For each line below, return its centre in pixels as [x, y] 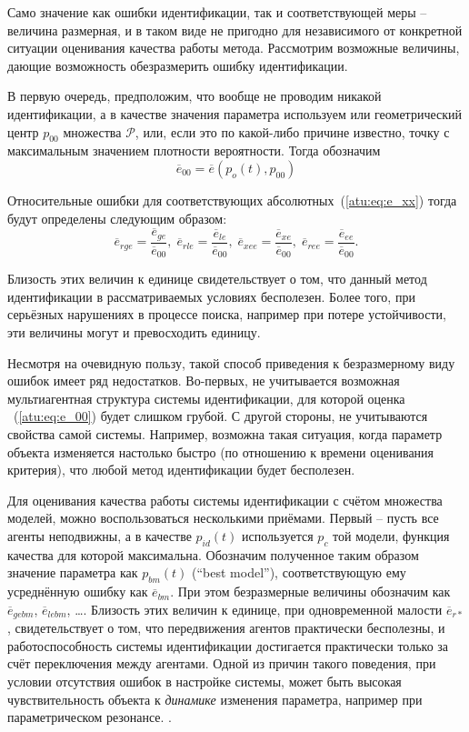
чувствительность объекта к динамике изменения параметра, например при [215, 699]
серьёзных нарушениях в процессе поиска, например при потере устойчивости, [227, 314]
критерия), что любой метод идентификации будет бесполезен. [181, 470]
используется [278, 536]
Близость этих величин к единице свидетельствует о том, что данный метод [217, 279]
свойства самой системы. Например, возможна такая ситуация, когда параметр [225, 434]
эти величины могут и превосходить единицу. [134, 332]
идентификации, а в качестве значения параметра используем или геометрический [235, 113]
